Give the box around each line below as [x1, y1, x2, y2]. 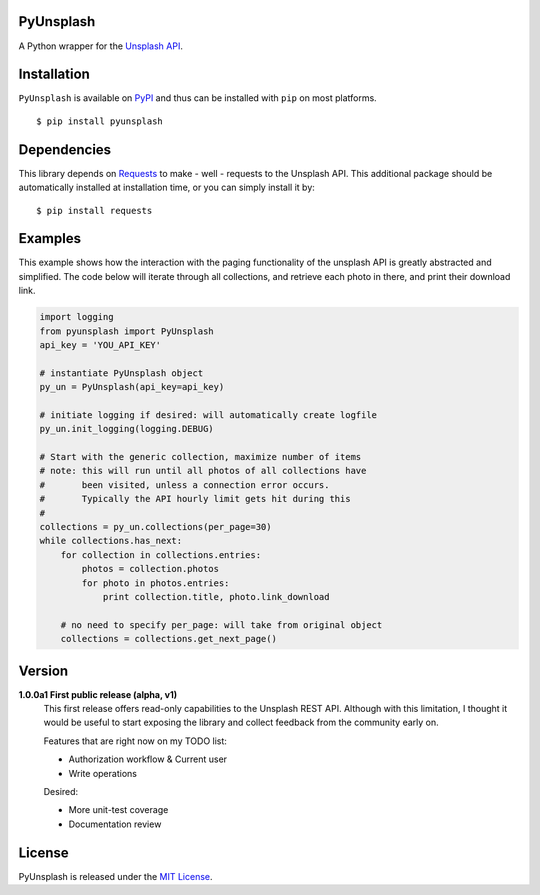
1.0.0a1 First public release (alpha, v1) [18, 688, 178, 700]
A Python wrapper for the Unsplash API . [18, 40, 184, 52]
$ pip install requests [36, 205, 153, 216]
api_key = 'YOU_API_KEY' [39, 339, 162, 350]
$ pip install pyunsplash [36, 115, 164, 127]
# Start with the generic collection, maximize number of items [39, 451, 362, 463]
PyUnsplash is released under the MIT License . [18, 870, 214, 882]
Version [18, 662, 69, 679]
